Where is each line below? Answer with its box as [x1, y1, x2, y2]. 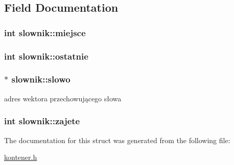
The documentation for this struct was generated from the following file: [4, 134, 230, 145]
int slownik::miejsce [4, 26, 86, 39]
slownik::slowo [11, 73, 71, 86]
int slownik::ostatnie [4, 49, 88, 62]
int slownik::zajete [4, 115, 80, 127]
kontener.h [4, 152, 37, 162]
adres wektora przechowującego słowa [4, 93, 122, 103]
